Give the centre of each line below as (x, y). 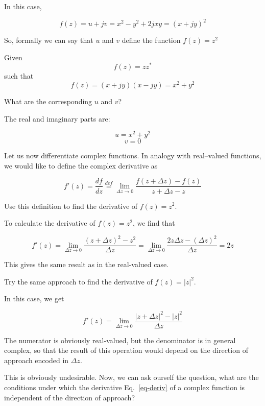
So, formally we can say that (49, 40)
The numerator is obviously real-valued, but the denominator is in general (120, 340)
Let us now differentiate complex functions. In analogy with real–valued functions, (133, 156)
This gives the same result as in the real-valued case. (87, 264)
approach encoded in (37, 360)
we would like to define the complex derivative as (81, 165)
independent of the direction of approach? (70, 397)
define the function (151, 40)
